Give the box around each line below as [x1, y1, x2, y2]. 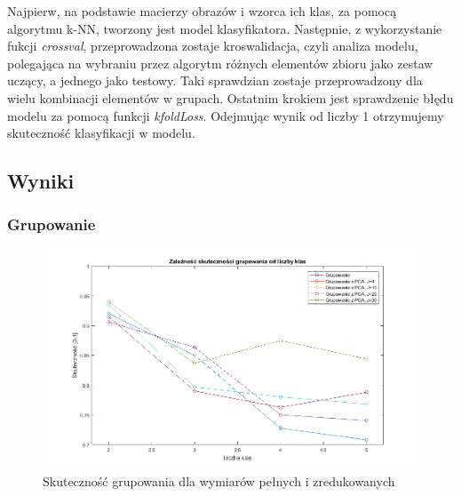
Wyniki [7, 167, 75, 195]
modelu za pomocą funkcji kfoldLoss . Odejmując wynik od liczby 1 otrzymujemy [7, 106, 444, 124]
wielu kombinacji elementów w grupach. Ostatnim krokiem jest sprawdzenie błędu [7, 88, 454, 107]
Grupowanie [7, 213, 96, 236]
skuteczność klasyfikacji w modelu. [7, 124, 195, 142]
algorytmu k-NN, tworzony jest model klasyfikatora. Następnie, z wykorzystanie [7, 19, 442, 37]
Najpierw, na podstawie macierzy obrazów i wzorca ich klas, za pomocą [7, 2, 397, 20]
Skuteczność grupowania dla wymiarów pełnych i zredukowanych [43, 471, 395, 490]
